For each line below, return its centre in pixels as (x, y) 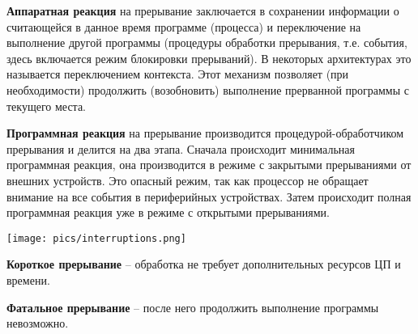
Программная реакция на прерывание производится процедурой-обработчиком (205, 133)
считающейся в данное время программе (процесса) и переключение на (184, 26)
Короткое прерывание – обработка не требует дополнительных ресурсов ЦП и (204, 264)
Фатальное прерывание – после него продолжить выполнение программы (193, 307)
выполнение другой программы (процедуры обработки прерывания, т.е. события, (207, 42)
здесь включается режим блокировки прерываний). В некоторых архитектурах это (209, 58)
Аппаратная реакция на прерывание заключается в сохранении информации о (203, 11)
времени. (28, 279)
